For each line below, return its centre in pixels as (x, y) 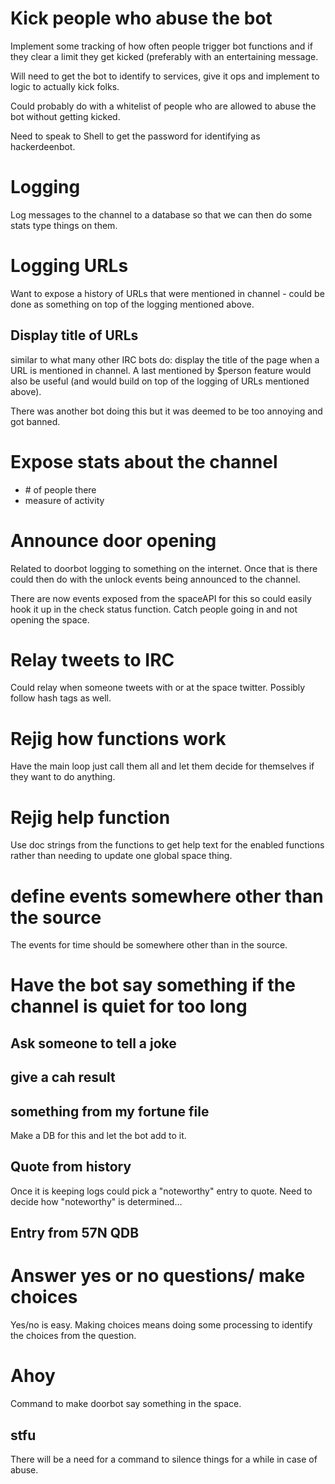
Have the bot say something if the (153, 985)
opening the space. (50, 619)
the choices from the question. (73, 1336)
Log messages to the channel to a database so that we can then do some (161, 214)
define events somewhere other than (167, 896)
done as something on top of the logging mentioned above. (132, 304)
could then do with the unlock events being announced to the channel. (155, 579)
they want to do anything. (63, 777)
